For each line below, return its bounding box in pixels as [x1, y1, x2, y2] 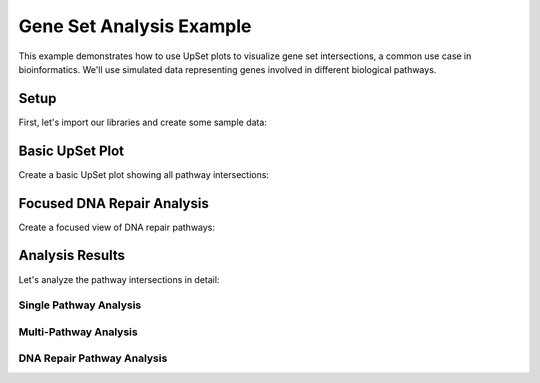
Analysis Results [18, 247, 125, 264]
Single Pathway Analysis [18, 298, 142, 312]
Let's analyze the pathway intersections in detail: [18, 273, 220, 285]
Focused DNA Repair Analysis [18, 195, 209, 212]
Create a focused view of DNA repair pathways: [18, 221, 215, 233]
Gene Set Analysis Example [18, 15, 252, 37]
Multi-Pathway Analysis [18, 325, 139, 339]
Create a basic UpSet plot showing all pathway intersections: [18, 168, 270, 180]
